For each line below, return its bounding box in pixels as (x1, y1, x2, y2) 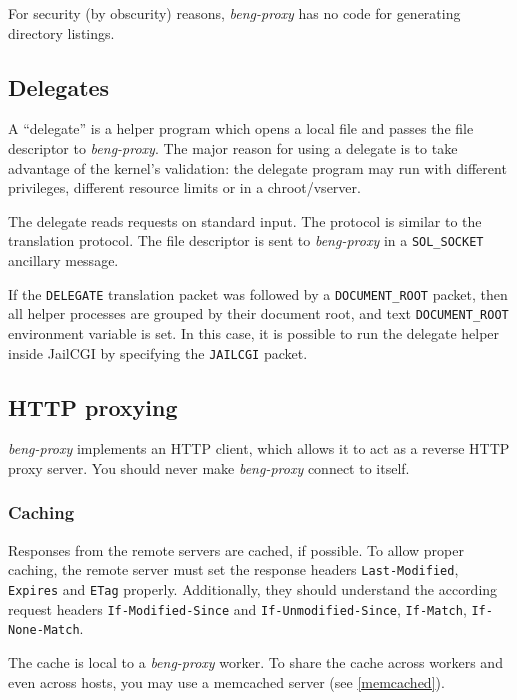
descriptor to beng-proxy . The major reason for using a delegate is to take (8, 137, 458, 158)
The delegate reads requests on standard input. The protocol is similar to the (8, 210, 482, 231)
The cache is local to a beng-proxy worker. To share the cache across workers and (8, 652, 503, 672)
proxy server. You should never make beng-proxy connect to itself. (8, 457, 410, 478)
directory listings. (8, 22, 115, 43)
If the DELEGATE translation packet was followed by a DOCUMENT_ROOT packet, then (8, 283, 508, 304)
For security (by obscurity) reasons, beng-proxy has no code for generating (8, 3, 461, 23)
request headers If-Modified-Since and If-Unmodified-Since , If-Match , (8, 598, 467, 619)
